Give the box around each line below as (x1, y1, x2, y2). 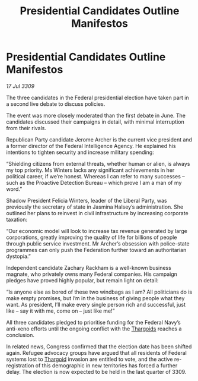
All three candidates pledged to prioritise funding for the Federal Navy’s (6, 319, 181, 326)
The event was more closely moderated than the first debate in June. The (6, 112, 186, 119)
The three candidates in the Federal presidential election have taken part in (6, 94, 189, 101)
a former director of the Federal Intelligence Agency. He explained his (6, 142, 176, 149)
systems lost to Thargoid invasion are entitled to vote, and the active (6, 355, 173, 363)
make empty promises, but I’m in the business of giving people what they (6, 294, 185, 301)
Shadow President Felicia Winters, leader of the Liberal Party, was (6, 197, 167, 204)
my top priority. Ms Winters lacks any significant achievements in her (6, 166, 175, 174)
